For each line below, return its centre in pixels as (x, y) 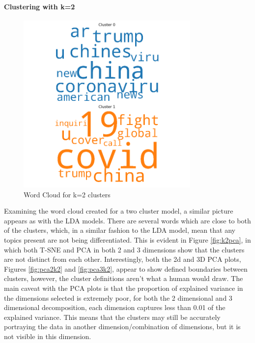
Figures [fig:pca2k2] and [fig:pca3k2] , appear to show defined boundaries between (126, 268)
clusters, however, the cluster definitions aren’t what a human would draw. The (124, 278)
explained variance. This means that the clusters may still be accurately (112, 317)
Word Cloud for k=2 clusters (67, 194)
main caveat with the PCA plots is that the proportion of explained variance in (124, 288)
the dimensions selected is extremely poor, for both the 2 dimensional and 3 (118, 297)
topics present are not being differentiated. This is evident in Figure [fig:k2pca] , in (127, 239)
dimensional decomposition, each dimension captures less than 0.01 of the (115, 307)
